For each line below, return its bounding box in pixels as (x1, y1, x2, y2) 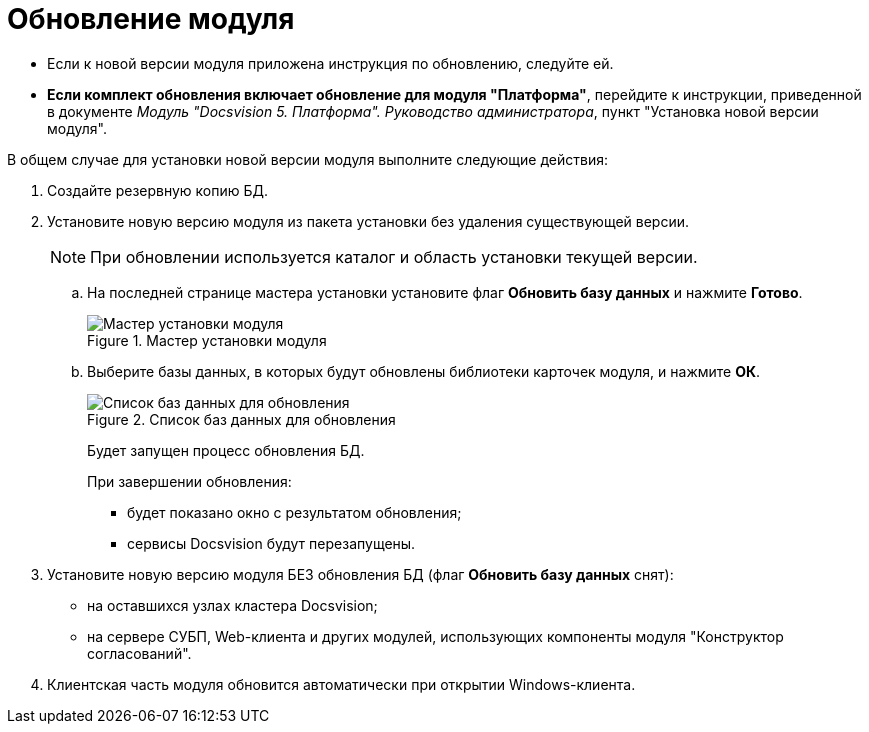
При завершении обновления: (87, 472, 292, 490)
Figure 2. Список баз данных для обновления (87, 410, 396, 428)
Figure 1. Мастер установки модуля (87, 331, 327, 349)
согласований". (87, 644, 192, 662)
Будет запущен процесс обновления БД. (87, 441, 365, 459)
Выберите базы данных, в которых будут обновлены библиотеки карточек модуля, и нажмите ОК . (87, 362, 761, 380)
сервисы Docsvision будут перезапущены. (127, 534, 416, 552)
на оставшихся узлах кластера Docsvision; (87, 596, 378, 614)
